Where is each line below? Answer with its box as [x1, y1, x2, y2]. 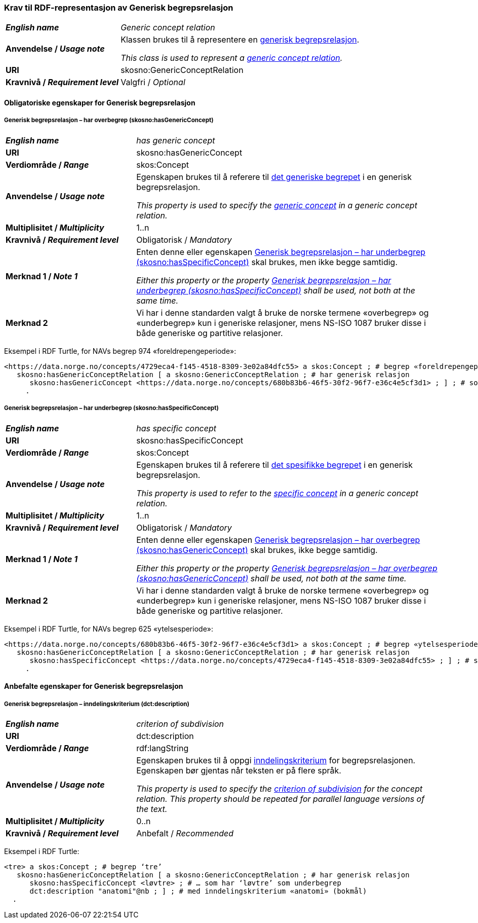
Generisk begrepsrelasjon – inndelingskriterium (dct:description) [4, 700, 189, 708]
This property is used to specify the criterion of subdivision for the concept [136, 783, 423, 794]
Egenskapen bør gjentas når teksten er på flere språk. [136, 765, 341, 776]
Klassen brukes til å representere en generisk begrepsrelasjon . [121, 34, 360, 45]
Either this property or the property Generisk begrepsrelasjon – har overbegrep [136, 563, 437, 573]
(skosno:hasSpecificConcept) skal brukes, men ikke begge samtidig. [136, 256, 397, 267]
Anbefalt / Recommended [136, 828, 234, 838]
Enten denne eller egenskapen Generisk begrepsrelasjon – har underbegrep [136, 246, 426, 257]
